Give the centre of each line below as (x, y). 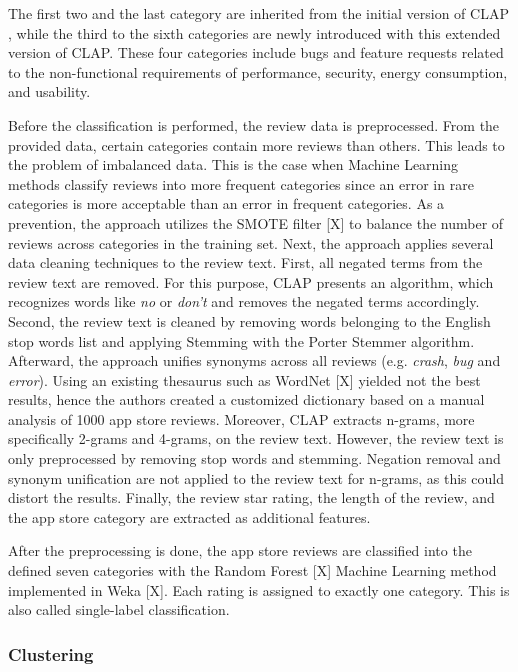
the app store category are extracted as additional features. (189, 516)
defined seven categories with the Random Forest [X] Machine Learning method (252, 570)
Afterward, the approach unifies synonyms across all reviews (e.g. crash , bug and (254, 360)
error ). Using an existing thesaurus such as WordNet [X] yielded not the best (244, 379)
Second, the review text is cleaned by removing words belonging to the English (249, 320)
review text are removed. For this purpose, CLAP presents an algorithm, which (251, 281)
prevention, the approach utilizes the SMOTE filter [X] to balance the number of (256, 222)
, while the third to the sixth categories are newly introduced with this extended (254, 32)
